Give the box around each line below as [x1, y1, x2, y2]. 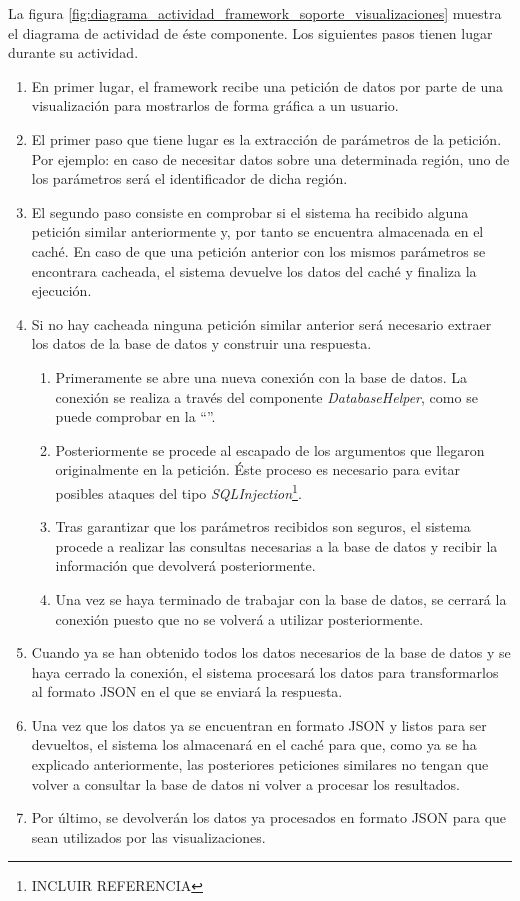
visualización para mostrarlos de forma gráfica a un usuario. [31, 95, 399, 116]
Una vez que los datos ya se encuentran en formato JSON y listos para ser [31, 714, 487, 735]
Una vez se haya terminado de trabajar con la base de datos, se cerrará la [55, 588, 507, 609]
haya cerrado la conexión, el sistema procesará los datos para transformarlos [31, 661, 499, 682]
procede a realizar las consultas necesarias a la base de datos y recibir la [55, 535, 498, 556]
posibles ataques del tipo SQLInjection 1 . [55, 479, 302, 503]
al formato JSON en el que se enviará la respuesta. [31, 681, 343, 702]
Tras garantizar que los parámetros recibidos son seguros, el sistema [55, 516, 471, 537]
